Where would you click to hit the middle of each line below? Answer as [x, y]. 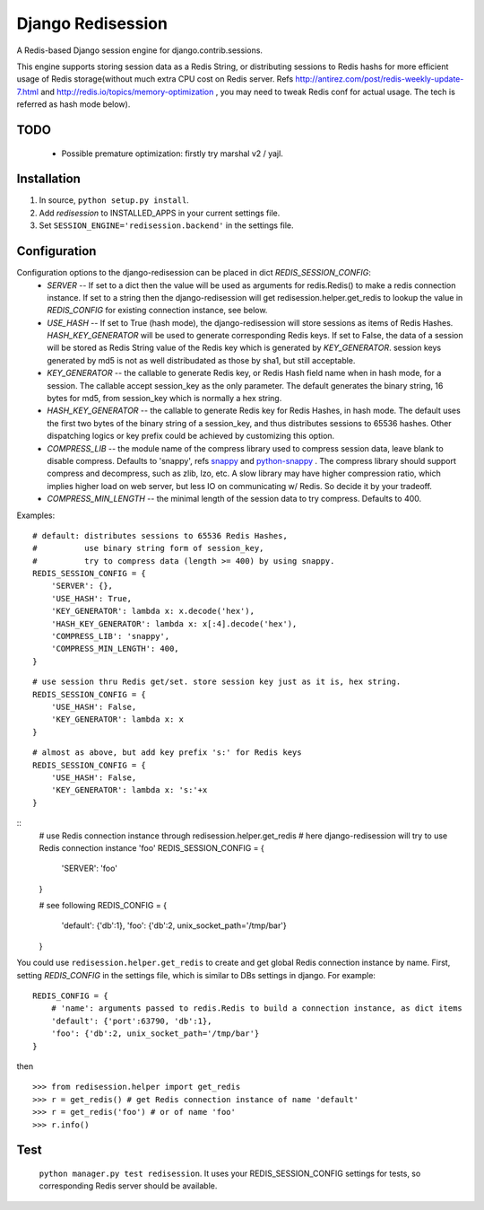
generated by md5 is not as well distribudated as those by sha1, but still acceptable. [201, 360]
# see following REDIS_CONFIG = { [103, 906]
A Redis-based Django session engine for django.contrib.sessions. [140, 50]
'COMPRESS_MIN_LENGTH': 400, [115, 649]
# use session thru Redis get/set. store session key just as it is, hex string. [217, 682]
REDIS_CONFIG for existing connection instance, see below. [157, 311]
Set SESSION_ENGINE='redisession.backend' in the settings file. [167, 225]
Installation [48, 179]
